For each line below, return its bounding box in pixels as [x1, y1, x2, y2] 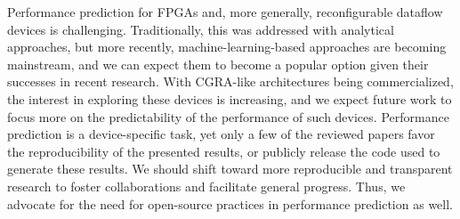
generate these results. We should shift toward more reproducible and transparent [7, 159, 453, 178]
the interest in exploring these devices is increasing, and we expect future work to [7, 89, 452, 108]
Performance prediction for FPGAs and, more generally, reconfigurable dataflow [7, 3, 443, 20]
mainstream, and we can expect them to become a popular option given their [7, 54, 429, 73]
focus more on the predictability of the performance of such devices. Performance [7, 107, 449, 126]
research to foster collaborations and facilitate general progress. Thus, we [7, 176, 406, 195]
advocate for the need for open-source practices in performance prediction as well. [7, 194, 453, 213]
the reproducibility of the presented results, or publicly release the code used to [7, 142, 440, 160]
